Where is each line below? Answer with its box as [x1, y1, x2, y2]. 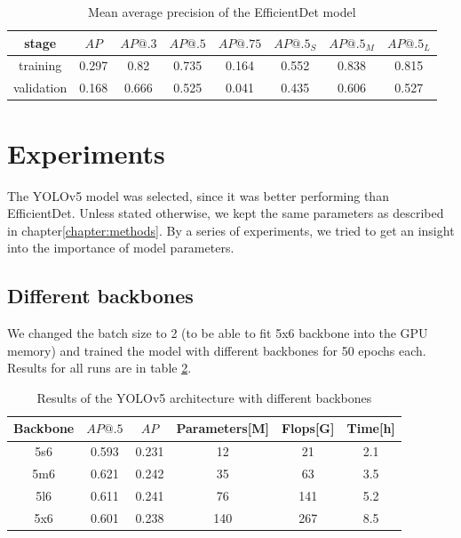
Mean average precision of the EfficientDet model [88, 3, 356, 20]
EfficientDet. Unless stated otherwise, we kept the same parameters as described [7, 204, 444, 222]
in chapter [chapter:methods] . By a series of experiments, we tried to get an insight [7, 221, 455, 239]
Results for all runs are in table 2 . [7, 358, 192, 377]
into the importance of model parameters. [7, 238, 234, 257]
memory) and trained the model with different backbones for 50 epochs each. [7, 341, 426, 359]
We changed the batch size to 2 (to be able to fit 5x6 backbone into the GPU [7, 324, 428, 342]
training [19, 56, 62, 75]
